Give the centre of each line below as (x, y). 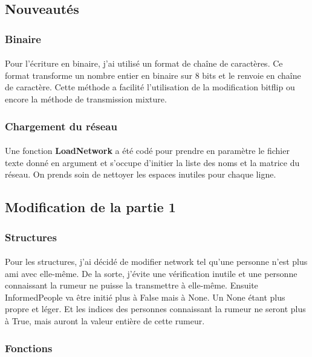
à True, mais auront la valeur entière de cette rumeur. (105, 321)
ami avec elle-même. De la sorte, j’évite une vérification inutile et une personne (151, 273)
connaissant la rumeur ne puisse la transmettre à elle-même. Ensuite (132, 285)
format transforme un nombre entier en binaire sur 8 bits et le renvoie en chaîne (153, 75)
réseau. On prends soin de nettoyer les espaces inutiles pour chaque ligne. (141, 174)
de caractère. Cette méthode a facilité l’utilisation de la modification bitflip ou (150, 87)
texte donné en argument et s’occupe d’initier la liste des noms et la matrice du (152, 162)
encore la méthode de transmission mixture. (86, 99)
